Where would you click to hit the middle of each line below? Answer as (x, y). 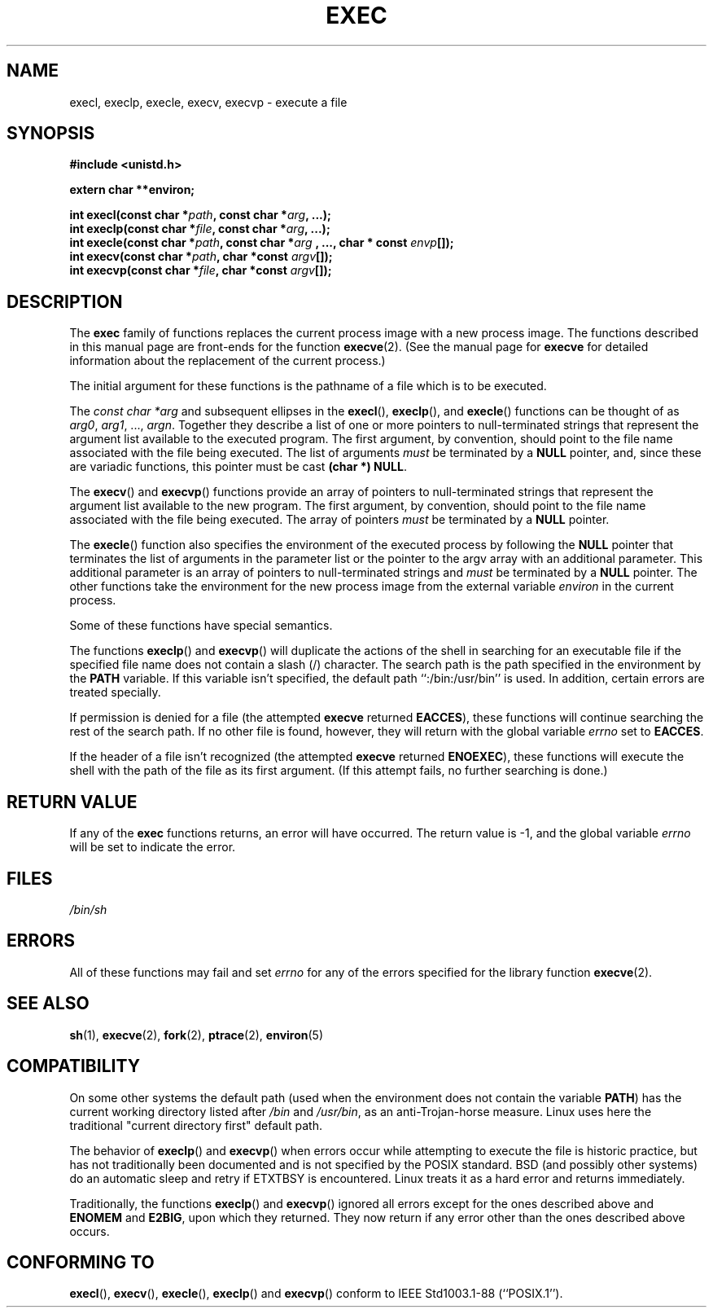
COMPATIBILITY (73, 1066)
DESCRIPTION (65, 301)
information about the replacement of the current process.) (227, 361)
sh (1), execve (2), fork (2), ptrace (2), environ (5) (197, 1035)
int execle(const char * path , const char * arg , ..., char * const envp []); (262, 243)
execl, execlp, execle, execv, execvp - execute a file (208, 102)
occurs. (90, 1231)
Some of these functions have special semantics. (201, 626)
